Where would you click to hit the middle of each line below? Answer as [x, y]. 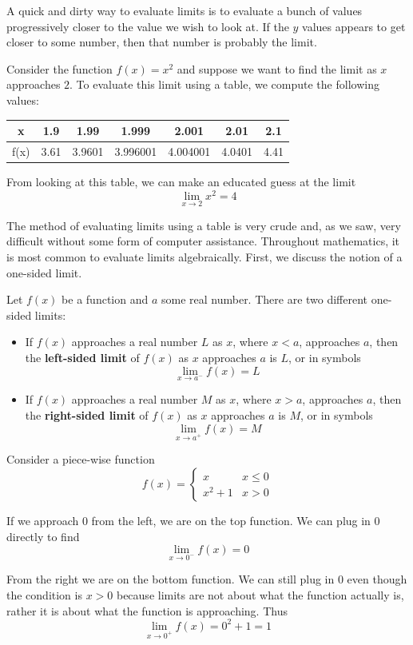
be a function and [105, 299]
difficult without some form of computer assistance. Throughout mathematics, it [203, 241]
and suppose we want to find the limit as [277, 68]
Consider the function [60, 68]
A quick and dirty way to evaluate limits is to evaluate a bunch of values [185, 10]
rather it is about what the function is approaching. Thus [147, 610]
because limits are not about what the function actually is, [260, 594]
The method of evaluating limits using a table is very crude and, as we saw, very [204, 225]
